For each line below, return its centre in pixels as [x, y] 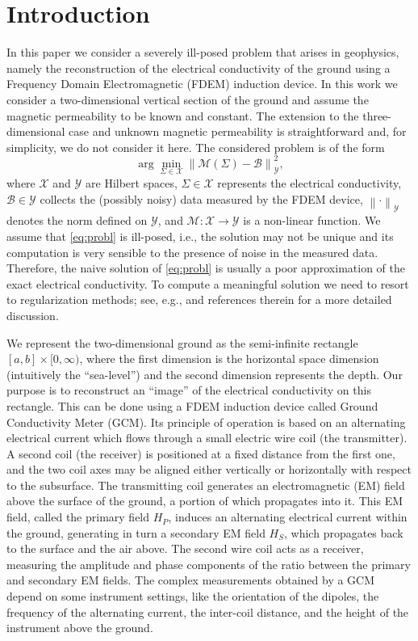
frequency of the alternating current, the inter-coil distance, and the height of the [208, 611]
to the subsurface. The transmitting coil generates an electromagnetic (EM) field [206, 485]
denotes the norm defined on [77, 220]
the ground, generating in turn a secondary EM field [136, 532]
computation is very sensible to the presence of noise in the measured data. [192, 252]
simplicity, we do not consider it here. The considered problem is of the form [196, 147]
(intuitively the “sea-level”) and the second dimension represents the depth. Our [205, 374]
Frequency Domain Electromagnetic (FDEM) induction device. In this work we [202, 84]
